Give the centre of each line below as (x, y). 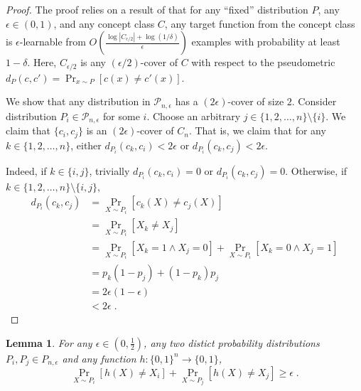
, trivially (109, 170)
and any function (99, 358)
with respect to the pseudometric (263, 62)
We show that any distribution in (78, 101)
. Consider (314, 101)
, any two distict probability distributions (232, 342)
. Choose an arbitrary (194, 116)
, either (86, 145)
